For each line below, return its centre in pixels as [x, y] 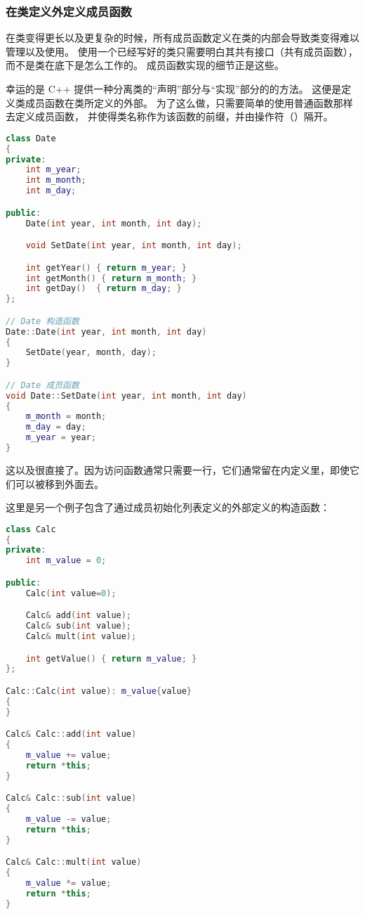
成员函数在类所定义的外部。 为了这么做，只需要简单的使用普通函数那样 [189, 102]
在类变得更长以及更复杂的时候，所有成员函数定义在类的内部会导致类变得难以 [182, 38]
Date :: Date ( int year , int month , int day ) [106, 332]
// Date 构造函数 [42, 321]
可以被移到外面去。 [59, 483]
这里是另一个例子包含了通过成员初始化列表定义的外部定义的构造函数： [168, 507]
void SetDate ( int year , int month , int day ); [134, 246]
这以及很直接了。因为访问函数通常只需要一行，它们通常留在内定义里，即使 [178, 469]
